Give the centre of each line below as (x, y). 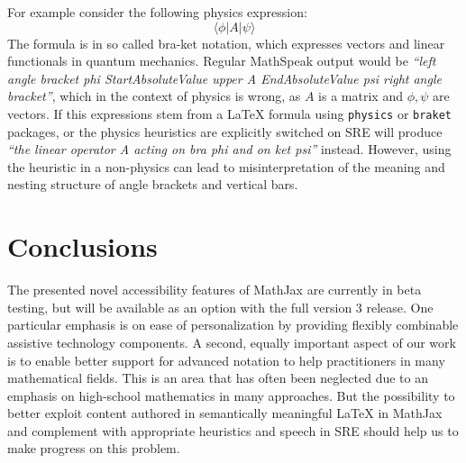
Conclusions (82, 246)
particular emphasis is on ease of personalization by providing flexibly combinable (233, 325)
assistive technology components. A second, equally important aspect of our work (232, 342)
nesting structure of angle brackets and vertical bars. (153, 184)
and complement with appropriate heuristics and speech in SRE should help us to (233, 430)
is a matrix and (361, 96)
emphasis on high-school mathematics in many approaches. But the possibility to (231, 395)
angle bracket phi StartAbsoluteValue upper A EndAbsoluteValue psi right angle (224, 78)
